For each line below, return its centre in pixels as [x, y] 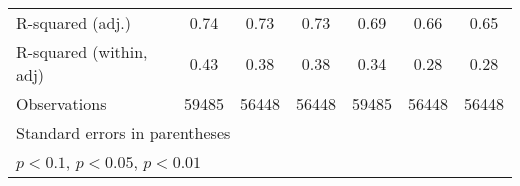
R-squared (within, [82, 51]
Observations [61, 103]
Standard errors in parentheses [123, 132]
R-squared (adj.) [74, 22]
